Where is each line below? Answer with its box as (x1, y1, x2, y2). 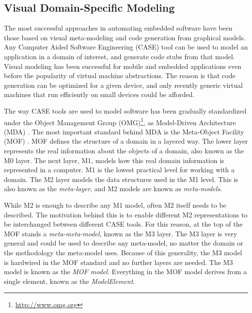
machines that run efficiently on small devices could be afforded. (4, 89, 195, 99)
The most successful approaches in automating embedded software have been (4, 23, 233, 33)
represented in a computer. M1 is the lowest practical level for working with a (4, 165, 235, 175)
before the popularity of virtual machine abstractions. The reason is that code (4, 70, 236, 81)
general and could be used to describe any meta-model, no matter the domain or (4, 238, 243, 248)
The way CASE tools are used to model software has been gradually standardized (4, 105, 247, 115)
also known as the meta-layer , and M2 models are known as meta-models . (4, 183, 222, 194)
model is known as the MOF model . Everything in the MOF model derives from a (4, 266, 247, 277)
